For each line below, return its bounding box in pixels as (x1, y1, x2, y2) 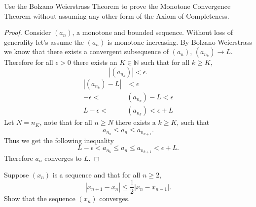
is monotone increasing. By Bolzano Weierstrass (107, 36, 252, 47)
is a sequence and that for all (52, 169, 141, 179)
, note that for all (39, 117, 92, 127)
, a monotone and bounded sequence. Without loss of (72, 27, 233, 37)
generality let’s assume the (4, 36, 84, 47)
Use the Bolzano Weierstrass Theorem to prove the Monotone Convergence (4, 1, 231, 11)
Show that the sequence (4, 193, 75, 204)
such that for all (141, 57, 190, 67)
